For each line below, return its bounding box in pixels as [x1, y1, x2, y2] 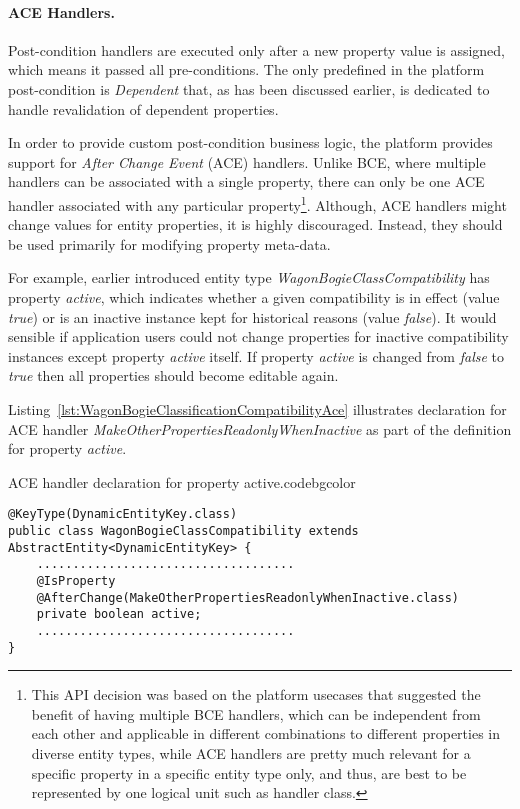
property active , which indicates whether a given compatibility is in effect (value [8, 286, 500, 307]
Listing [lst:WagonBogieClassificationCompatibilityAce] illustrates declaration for [8, 398, 507, 419]
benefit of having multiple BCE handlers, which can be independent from [31, 703, 481, 724]
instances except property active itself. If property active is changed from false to [8, 345, 505, 366]
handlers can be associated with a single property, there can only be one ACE [8, 171, 485, 192]
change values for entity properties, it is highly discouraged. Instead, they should [8, 214, 503, 235]
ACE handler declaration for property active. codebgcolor [8, 471, 356, 492]
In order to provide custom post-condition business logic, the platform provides [8, 132, 493, 153]
